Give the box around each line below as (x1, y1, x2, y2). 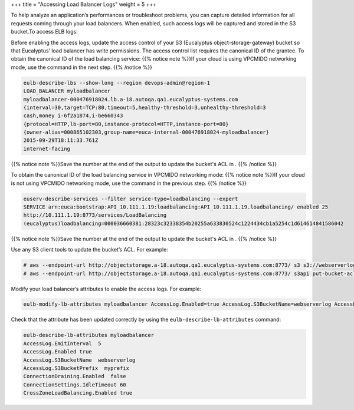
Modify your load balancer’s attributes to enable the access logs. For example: (11, 285, 202, 292)
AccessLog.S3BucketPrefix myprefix (23, 365, 130, 372)
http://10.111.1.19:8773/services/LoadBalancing (23, 212, 167, 219)
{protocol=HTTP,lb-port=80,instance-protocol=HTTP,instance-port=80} (23, 121, 229, 127)
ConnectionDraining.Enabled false (23, 373, 126, 380)
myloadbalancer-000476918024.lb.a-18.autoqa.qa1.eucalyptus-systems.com (23, 96, 238, 102)
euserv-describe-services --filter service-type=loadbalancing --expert (23, 195, 238, 202)
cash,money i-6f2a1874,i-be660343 (23, 113, 123, 119)
